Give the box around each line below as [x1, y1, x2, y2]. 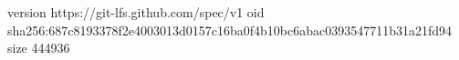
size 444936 [7, 38, 70, 57]
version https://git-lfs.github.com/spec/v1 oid [7, 3, 265, 21]
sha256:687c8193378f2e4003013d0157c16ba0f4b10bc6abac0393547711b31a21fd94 [7, 20, 453, 39]
